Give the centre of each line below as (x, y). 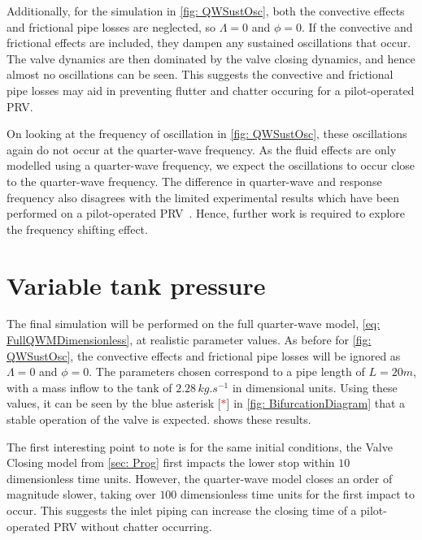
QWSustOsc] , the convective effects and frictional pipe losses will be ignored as (204, 355)
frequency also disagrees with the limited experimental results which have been (203, 197)
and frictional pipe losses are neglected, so (111, 26)
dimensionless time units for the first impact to (298, 494)
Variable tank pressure (136, 285)
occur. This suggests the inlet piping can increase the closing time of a (182, 510)
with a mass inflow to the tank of (89, 387)
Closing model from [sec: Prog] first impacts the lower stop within (171, 462)
